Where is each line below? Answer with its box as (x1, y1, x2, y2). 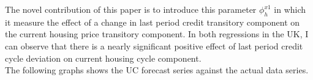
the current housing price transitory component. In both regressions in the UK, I (5, 27, 309, 40)
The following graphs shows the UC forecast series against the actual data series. (5, 64, 309, 76)
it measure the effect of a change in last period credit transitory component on (5, 15, 300, 28)
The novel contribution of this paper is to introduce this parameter (5, 3, 257, 15)
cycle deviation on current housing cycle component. (5, 51, 202, 64)
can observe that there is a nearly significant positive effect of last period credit (5, 39, 303, 52)
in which (274, 3, 306, 15)
